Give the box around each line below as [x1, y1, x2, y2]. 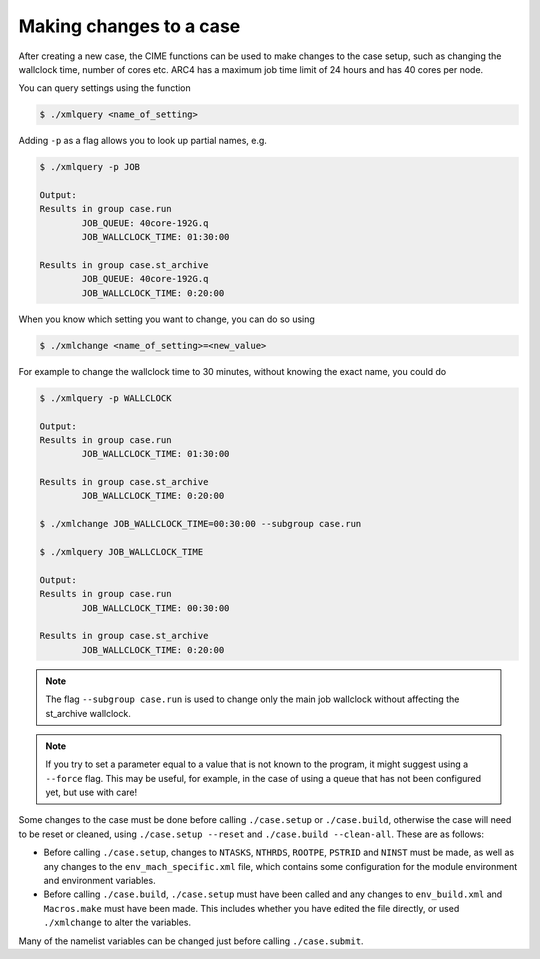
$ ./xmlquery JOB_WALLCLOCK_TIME [39, 546, 204, 558]
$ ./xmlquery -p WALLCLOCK [39, 392, 172, 404]
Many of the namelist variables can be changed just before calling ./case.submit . [18, 935, 364, 947]
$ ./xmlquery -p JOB [39, 161, 140, 173]
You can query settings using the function [18, 82, 192, 94]
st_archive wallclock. [45, 707, 132, 719]
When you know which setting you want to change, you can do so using [18, 313, 315, 325]
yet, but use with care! [45, 786, 138, 799]
